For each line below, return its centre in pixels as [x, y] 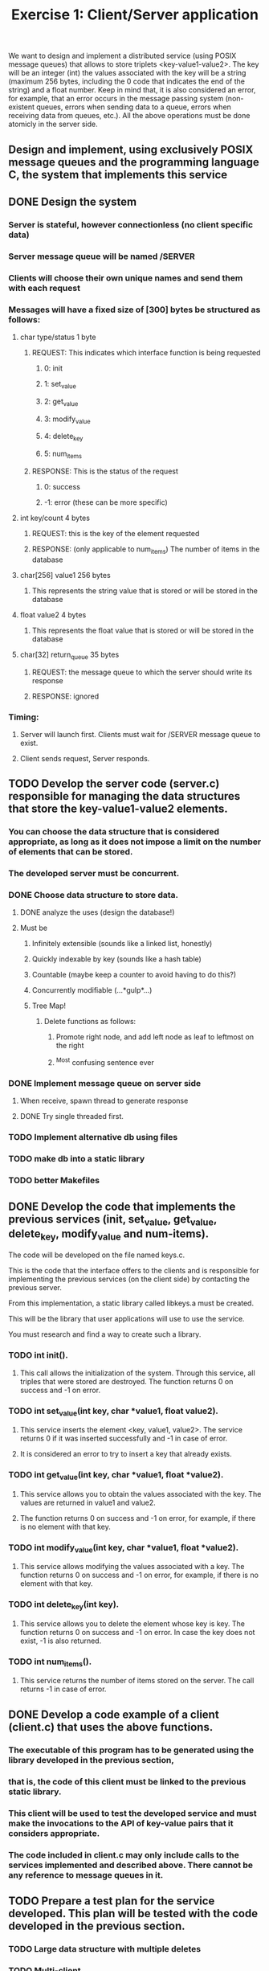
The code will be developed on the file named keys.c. [97, 1255]
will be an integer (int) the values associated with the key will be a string [127, 73]
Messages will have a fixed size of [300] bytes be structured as [134, 309]
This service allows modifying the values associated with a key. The [132, 1567]
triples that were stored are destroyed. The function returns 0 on [126, 1381]
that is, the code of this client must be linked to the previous [127, 1781]
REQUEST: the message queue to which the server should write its [142, 672]
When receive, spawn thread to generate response [104, 1101]
